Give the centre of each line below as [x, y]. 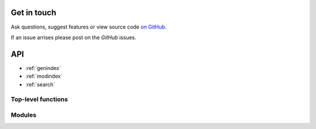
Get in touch [34, 13]
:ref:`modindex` [44, 76]
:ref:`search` [40, 84]
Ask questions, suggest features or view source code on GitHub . [89, 27]
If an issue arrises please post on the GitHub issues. [74, 37]
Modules [24, 115]
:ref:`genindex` [43, 68]
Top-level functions [39, 99]
